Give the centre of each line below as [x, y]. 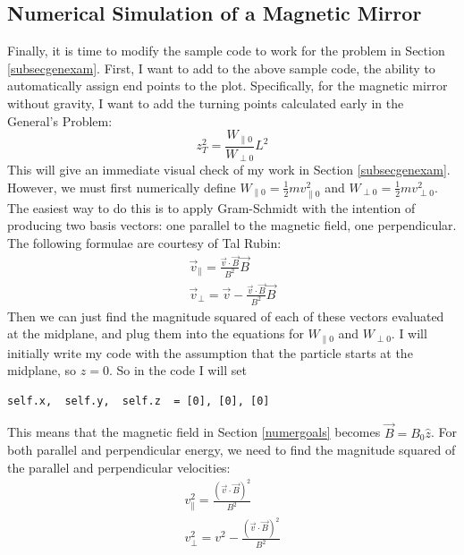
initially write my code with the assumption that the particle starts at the [210, 352]
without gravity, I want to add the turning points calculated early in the [206, 102]
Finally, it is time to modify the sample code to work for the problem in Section [226, 51]
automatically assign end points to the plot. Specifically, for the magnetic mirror [228, 85]
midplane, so [42, 370]
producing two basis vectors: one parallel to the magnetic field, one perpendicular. [232, 225]
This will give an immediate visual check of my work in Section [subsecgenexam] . [229, 170]
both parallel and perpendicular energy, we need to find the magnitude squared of [232, 450]
